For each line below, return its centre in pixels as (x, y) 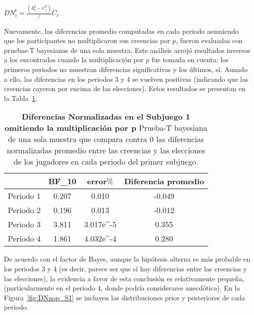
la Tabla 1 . (21, 98)
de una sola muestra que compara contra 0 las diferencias (106, 139)
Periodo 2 (24, 210)
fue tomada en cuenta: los (190, 60)
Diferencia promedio (164, 181)
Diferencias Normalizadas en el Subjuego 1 (106, 117)
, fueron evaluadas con (209, 40)
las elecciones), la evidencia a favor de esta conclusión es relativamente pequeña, (124, 278)
